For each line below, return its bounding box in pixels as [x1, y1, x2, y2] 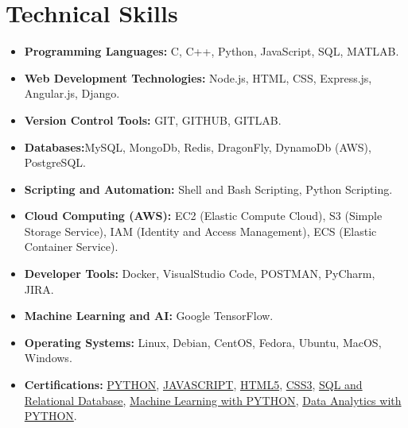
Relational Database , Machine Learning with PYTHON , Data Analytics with [24, 391, 402, 408]
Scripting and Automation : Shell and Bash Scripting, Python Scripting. [24, 180, 393, 197]
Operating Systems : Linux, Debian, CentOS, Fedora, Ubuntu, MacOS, [24, 334, 382, 350]
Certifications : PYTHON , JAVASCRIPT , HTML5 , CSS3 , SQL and [24, 376, 363, 393]
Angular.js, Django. [24, 85, 120, 102]
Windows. [24, 349, 72, 366]
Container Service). [24, 238, 119, 255]
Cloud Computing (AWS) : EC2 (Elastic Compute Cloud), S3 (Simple [24, 207, 383, 224]
